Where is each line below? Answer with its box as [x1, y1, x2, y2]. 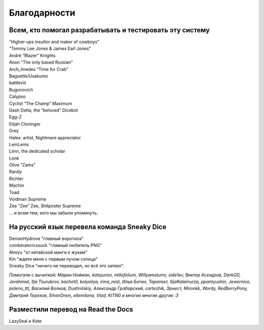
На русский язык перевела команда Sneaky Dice [9, 222, 167, 231]
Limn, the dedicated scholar [9, 148, 66, 154]
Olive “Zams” [9, 162, 36, 168]
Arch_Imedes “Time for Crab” [9, 66, 68, 72]
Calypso [9, 93, 26, 100]
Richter [9, 176, 24, 181]
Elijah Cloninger [9, 121, 41, 127]
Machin [9, 182, 24, 188]
